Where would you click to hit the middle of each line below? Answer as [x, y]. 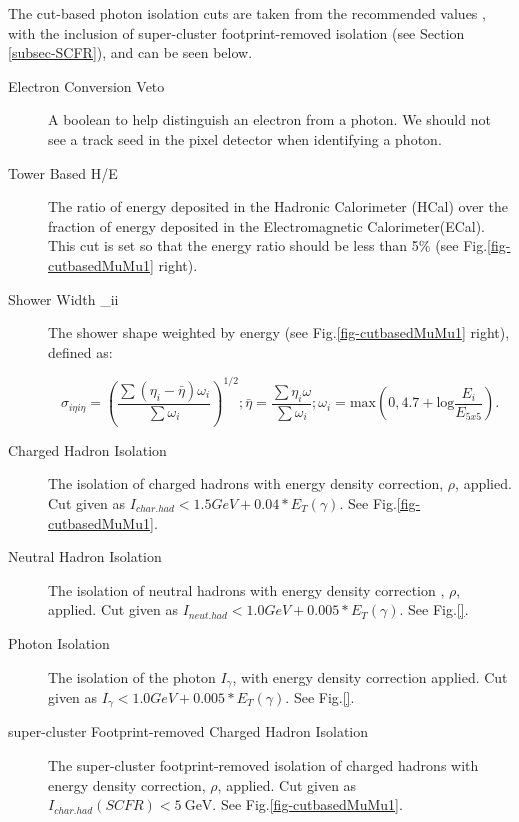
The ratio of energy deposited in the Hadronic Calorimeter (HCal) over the [278, 206]
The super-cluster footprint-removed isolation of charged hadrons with [263, 765]
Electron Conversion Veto [86, 85]
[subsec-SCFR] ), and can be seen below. [130, 52]
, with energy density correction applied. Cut [370, 676]
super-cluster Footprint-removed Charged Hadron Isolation [188, 731]
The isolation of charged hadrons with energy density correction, [246, 483]
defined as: [80, 351]
